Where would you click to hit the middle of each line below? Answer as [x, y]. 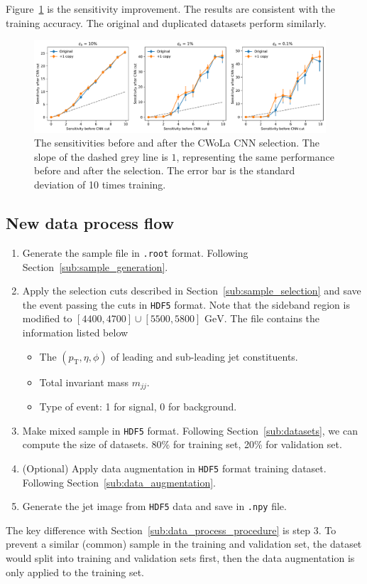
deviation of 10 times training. [100, 185]
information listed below [75, 332]
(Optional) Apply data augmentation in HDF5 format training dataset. [174, 468]
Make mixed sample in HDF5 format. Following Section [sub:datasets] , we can [190, 430]
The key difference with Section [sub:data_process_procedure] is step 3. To [171, 530]
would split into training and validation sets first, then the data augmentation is [180, 557]
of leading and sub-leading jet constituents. [204, 356]
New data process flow [90, 223]
